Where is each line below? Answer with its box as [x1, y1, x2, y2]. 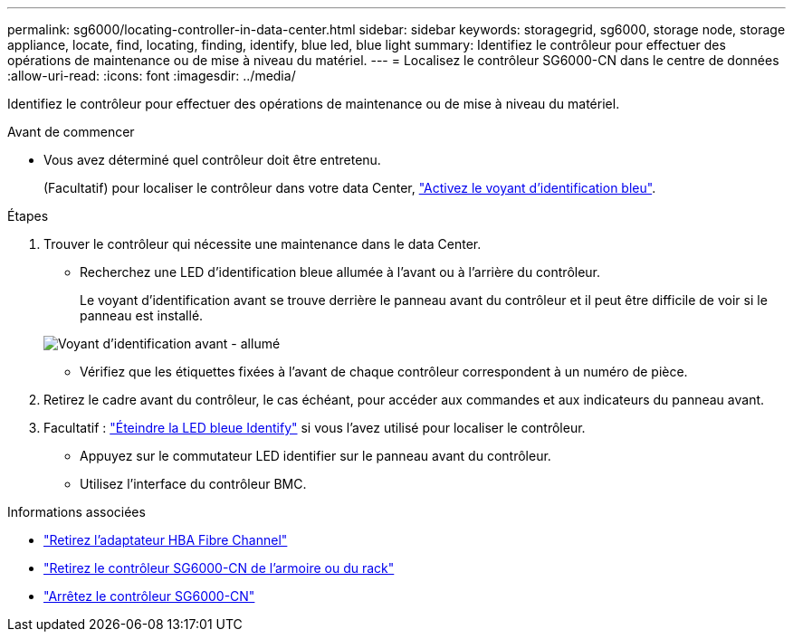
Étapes [7, 208, 49, 224]
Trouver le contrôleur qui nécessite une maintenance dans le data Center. [43, 236, 482, 252]
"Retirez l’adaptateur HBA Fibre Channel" [43, 532, 288, 548]
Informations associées [7, 504, 146, 520]
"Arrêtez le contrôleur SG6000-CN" [43, 588, 255, 604]
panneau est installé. [80, 308, 204, 323]
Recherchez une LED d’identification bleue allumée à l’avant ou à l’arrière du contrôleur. [80, 264, 601, 280]
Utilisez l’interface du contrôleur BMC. [80, 476, 307, 491]
